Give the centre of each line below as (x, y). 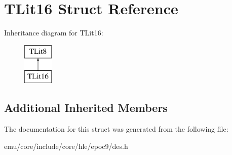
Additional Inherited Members (86, 108)
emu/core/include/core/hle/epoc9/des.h (66, 146)
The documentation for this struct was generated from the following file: (116, 129)
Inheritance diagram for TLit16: (54, 33)
